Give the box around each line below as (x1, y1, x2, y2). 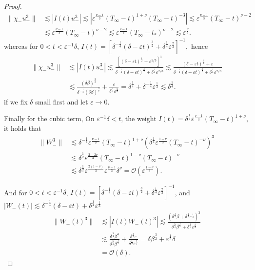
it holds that (4, 123, 41, 133)
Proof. (4, 1, 22, 11)
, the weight (121, 113, 157, 124)
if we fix (4, 97, 28, 107)
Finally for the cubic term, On (4, 113, 95, 124)
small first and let (35, 97, 88, 107)
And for (4, 187, 27, 197)
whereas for (4, 41, 38, 51)
